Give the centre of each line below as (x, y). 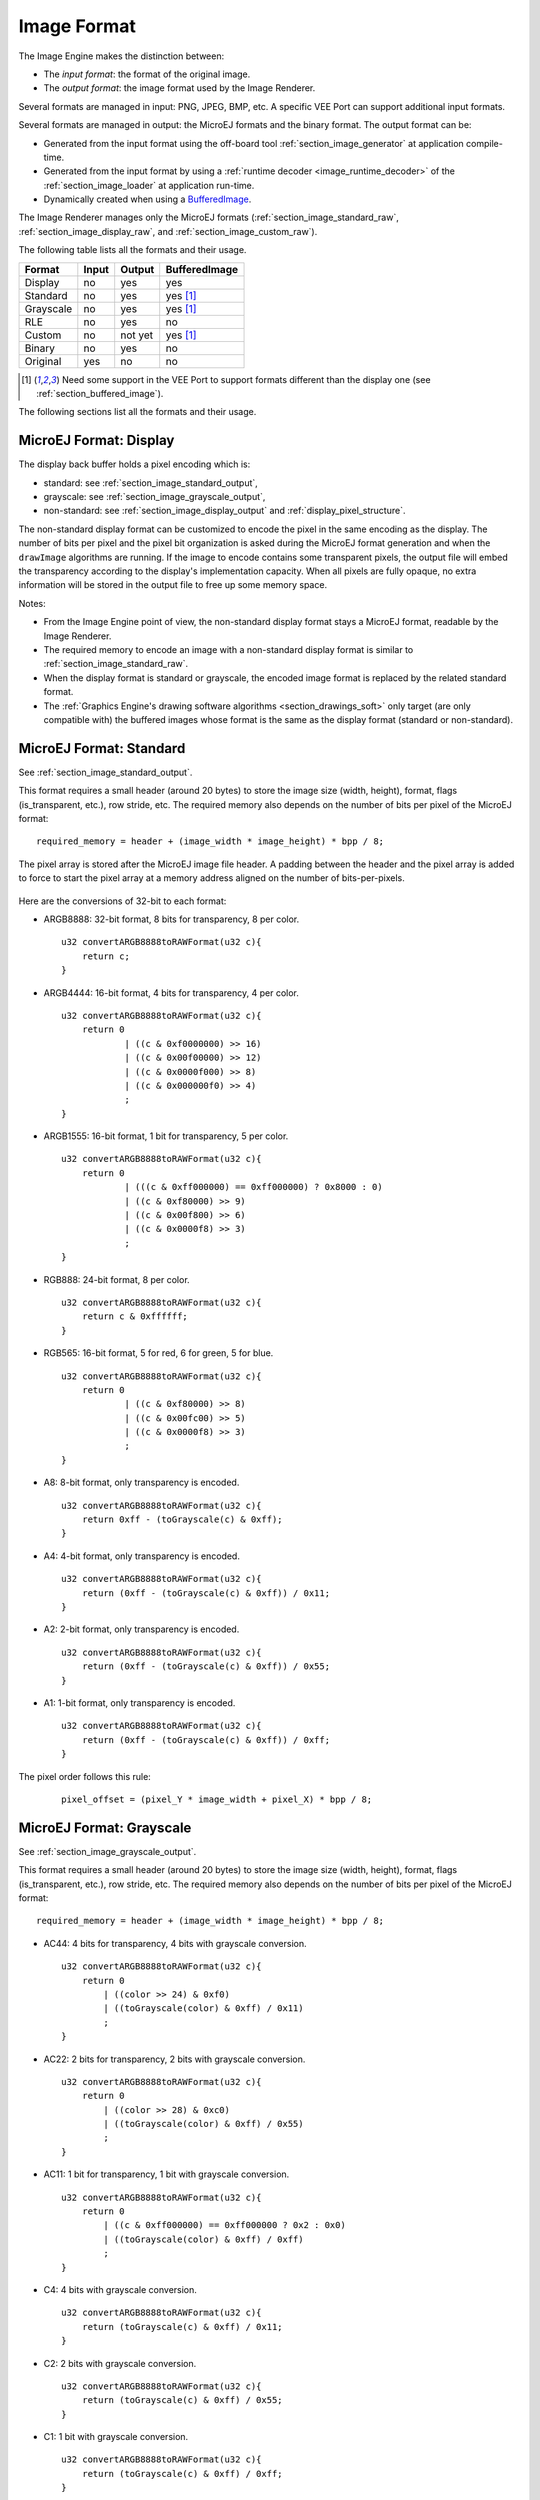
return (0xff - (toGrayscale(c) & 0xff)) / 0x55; (205, 1666)
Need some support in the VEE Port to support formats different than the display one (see (246, 379)
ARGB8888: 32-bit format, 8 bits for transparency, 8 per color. (171, 919)
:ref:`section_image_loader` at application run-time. (149, 185)
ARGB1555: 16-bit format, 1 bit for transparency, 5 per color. (166, 1136)
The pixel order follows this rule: (85, 1776)
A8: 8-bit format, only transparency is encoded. (141, 1482)
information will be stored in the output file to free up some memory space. (173, 585)
